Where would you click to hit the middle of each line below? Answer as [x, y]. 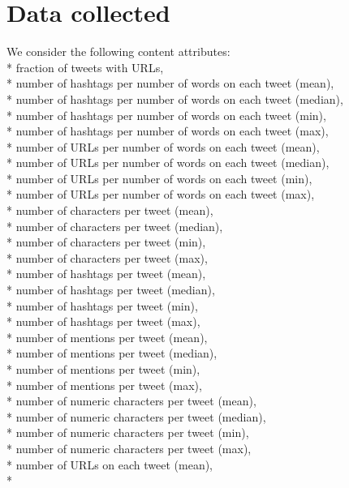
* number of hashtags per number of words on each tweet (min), [166, 115]
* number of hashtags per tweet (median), [111, 290]
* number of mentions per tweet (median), [112, 353]
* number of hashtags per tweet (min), [102, 305]
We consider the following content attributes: [118, 51]
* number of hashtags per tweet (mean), [106, 274]
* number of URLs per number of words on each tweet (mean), [163, 146]
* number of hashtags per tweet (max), [103, 321]
